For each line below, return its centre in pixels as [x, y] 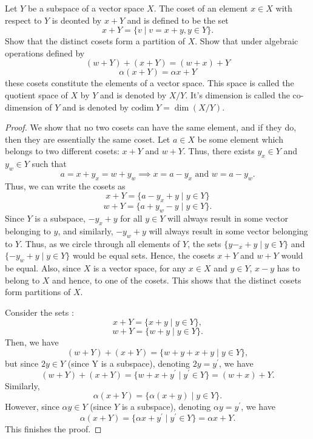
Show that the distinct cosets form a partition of [95, 41]
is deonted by [77, 20]
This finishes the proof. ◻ [53, 428]
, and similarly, [86, 230]
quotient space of [36, 94]
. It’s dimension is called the [237, 94]
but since [22, 363]
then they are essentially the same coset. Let [88, 139]
